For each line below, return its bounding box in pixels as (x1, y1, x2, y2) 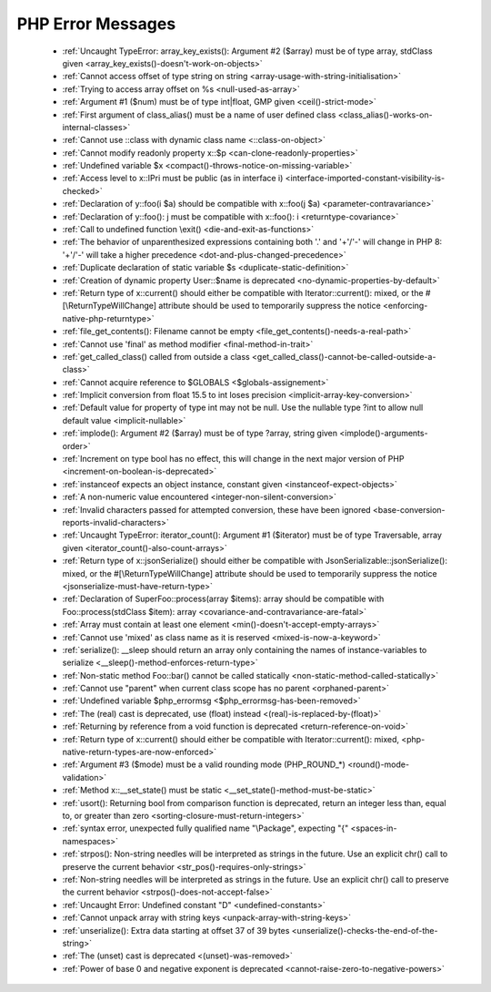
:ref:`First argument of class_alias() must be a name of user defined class (62, 109, 336, 120)
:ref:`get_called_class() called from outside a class (62, 351, 250, 362)
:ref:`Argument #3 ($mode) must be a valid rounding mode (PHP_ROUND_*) (62, 759, 346, 770)
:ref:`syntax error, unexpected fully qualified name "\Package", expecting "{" (62, 823, 349, 833)
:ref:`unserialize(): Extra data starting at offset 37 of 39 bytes (62, 925, 290, 936)
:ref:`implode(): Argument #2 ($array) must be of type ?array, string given (62, 428, 338, 439)
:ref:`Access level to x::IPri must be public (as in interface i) (62, 173, 284, 184)
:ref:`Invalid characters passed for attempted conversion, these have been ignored (62, 504, 372, 515)
